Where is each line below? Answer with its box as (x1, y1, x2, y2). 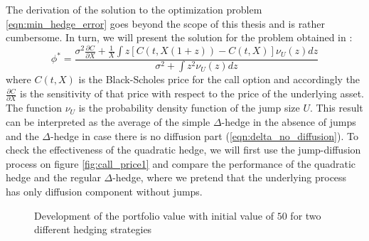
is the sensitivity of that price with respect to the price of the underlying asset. (19, 86, 364, 101)
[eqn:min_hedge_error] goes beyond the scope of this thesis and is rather (6, 16, 326, 31)
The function (6, 100, 62, 115)
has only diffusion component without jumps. (6, 183, 203, 198)
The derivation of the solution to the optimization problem (6, 2, 262, 16)
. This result (309, 100, 363, 115)
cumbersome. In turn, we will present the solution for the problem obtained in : (6, 30, 353, 45)
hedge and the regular (6, 170, 101, 185)
